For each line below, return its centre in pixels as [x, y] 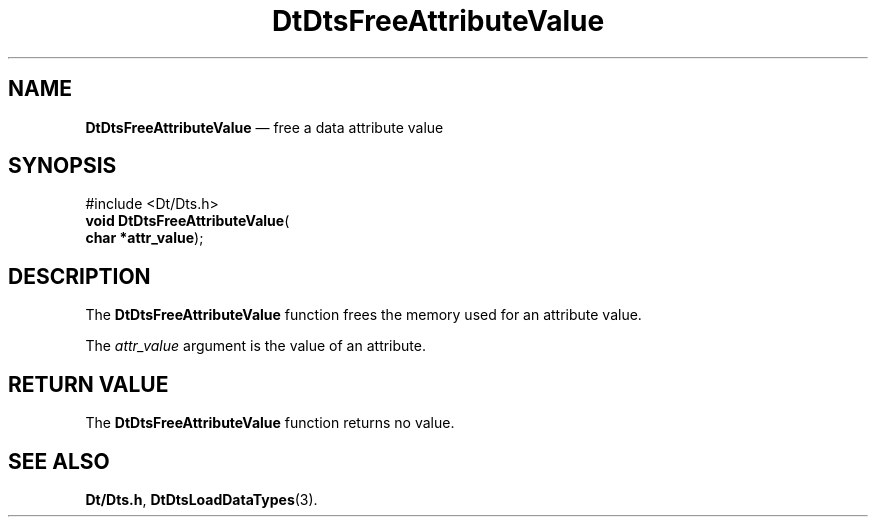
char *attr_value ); [144, 238]
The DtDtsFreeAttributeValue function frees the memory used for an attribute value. [363, 315]
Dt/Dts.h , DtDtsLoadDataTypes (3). [201, 499]
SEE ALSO [59, 461]
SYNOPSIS [62, 166]
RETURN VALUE [88, 384]
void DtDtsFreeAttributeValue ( [187, 221]
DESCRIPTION [79, 276]
